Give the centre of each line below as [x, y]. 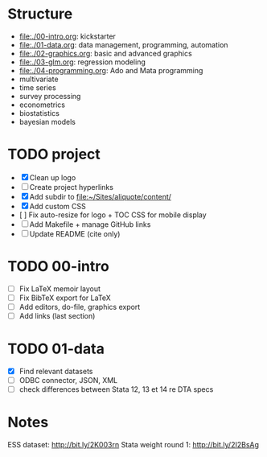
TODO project [54, 154]
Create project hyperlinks [72, 187]
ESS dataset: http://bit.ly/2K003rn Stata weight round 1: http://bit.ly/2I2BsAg [133, 445]
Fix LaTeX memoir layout [60, 288]
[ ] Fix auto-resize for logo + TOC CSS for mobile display [113, 215]
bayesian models [47, 121]
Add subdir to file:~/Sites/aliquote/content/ [101, 196]
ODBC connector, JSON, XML [68, 381]
